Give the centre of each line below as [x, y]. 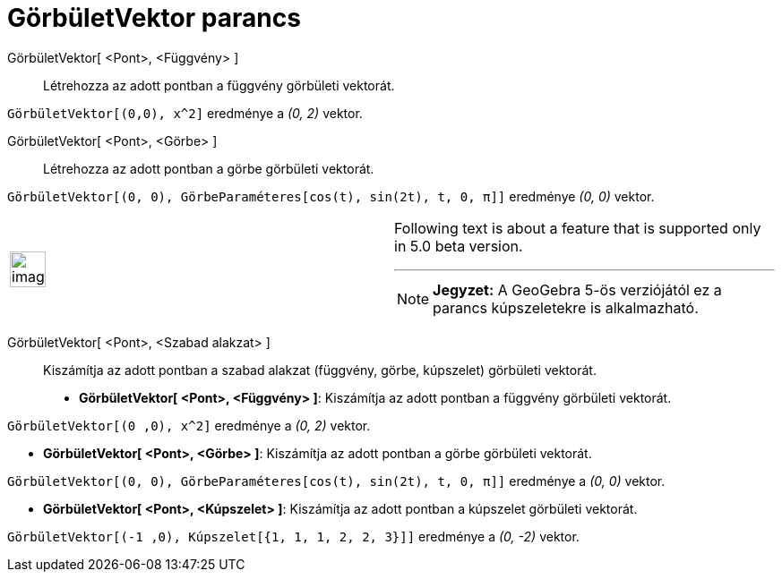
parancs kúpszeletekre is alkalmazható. [566, 307]
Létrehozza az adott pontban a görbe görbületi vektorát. [209, 168]
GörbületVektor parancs [154, 18]
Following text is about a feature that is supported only [578, 228]
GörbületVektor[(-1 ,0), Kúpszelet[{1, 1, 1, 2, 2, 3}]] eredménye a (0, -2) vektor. [293, 536]
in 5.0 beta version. [459, 246]
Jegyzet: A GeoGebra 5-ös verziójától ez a [577, 289]
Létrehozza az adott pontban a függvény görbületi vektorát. [219, 85]
